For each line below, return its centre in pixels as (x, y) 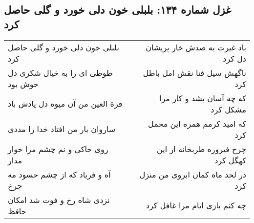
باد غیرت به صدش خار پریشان (196, 47)
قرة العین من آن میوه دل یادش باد (65, 104)
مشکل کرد (228, 109)
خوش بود (23, 84)
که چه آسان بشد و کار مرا (202, 98)
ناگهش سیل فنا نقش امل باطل (194, 72)
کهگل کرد (230, 160)
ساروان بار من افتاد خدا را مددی (62, 129)
